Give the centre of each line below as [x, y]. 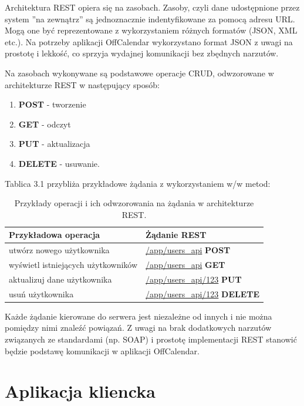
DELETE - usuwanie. [59, 163]
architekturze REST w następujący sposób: [82, 84]
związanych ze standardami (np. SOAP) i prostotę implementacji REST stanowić [151, 339]
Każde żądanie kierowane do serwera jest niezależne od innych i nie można [139, 316]
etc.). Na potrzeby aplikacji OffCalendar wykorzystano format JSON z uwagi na [149, 41]
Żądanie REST [176, 235]
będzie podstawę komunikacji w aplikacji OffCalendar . [102, 350]
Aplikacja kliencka [80, 391]
